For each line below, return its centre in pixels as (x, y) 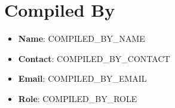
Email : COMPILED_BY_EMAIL (82, 78)
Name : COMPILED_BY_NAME (82, 38)
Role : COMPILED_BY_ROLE (78, 98)
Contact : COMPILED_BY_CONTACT (94, 58)
